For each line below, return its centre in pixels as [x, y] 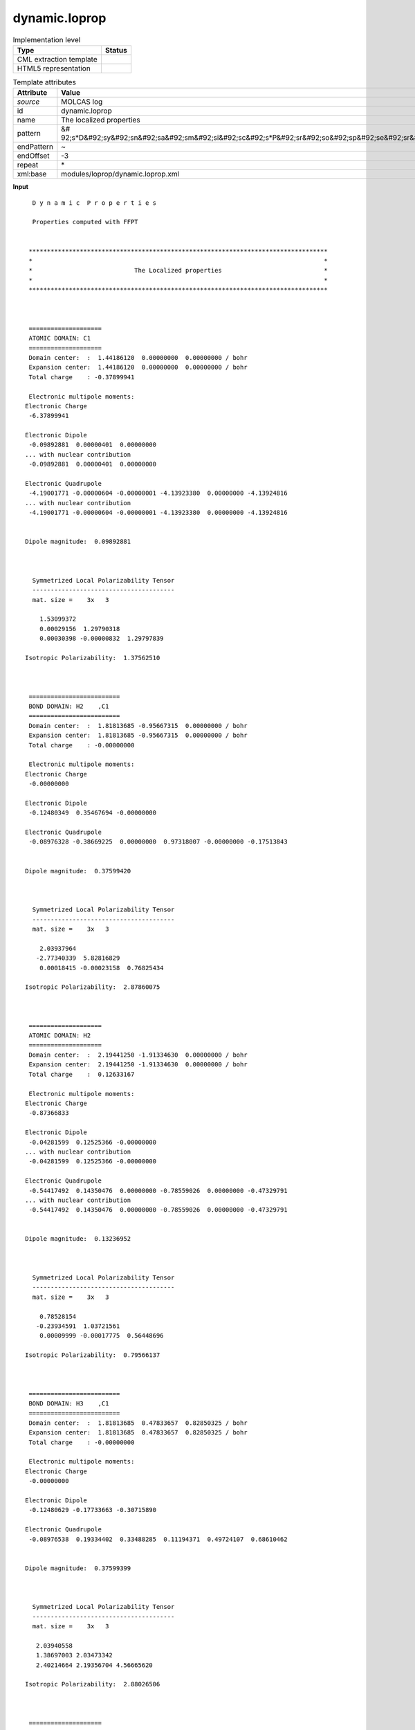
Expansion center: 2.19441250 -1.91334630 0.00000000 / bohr [138, 1065]
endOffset [33, 156]
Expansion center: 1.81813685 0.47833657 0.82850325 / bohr [138, 1433]
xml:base [32, 174]
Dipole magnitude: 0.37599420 [78, 871]
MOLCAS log [82, 102]
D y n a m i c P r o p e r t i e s [94, 203]
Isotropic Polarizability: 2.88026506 [93, 1684]
